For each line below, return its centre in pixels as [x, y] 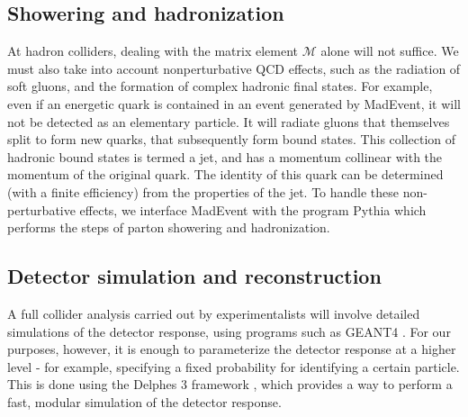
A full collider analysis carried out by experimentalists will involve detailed [214, 313]
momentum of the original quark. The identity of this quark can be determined [225, 174]
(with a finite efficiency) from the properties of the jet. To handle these [203, 191]
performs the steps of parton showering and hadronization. [169, 227]
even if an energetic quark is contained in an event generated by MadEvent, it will [234, 103]
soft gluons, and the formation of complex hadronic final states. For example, [220, 86]
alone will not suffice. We [390, 51]
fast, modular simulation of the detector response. [144, 401]
